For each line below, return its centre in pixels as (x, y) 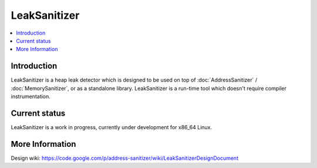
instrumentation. (31, 96)
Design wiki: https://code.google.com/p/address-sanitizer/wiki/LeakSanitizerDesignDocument (125, 158)
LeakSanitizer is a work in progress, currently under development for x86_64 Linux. (112, 127)
